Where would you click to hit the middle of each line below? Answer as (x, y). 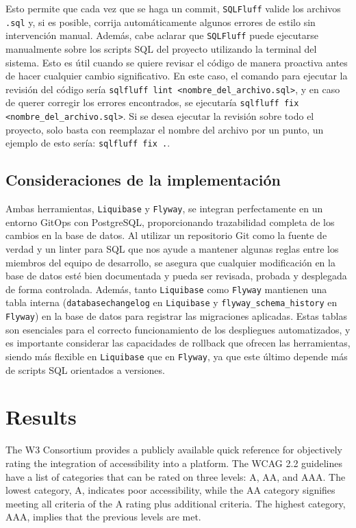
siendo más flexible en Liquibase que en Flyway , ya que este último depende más (177, 356)
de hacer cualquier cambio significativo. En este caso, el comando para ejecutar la (177, 76)
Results (41, 417)
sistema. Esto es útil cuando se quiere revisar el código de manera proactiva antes (177, 62)
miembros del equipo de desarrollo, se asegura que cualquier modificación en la (170, 262)
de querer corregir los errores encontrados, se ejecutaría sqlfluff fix (152, 102)
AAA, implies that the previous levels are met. (103, 517)
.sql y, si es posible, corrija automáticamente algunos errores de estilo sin (161, 22)
